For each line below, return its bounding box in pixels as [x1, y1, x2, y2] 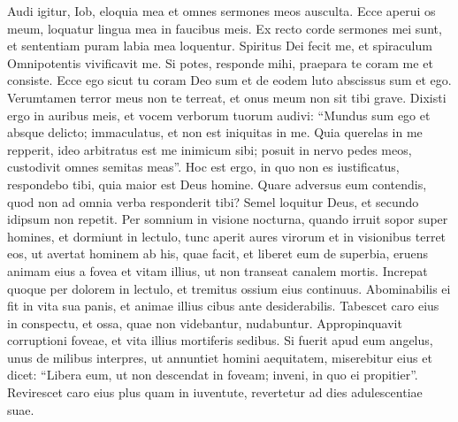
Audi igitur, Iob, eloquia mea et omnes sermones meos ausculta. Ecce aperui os [7, 2, 436, 19]
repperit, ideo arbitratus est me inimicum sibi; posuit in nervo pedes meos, [7, 140, 412, 158]
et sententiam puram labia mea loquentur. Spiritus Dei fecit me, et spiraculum [7, 36, 432, 55]
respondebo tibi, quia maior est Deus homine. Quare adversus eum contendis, [7, 174, 427, 193]
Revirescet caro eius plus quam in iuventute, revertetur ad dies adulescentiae [7, 383, 423, 402]
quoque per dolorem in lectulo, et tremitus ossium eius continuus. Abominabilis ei [7, 279, 451, 297]
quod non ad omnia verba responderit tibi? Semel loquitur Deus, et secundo [7, 192, 419, 211]
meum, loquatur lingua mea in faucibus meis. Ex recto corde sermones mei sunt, [7, 19, 442, 37]
